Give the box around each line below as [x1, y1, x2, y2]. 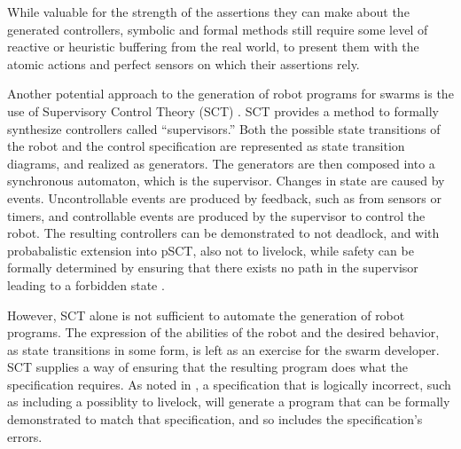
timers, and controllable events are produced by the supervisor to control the [7, 206, 426, 224]
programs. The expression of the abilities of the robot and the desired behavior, [7, 323, 440, 342]
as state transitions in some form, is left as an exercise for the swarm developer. [7, 340, 440, 358]
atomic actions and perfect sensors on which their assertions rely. [7, 54, 360, 73]
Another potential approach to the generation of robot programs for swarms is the [7, 84, 454, 103]
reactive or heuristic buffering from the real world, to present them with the [7, 37, 419, 56]
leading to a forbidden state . [7, 275, 165, 294]
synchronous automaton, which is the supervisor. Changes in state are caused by [7, 171, 445, 190]
